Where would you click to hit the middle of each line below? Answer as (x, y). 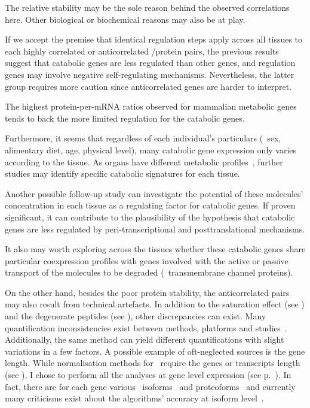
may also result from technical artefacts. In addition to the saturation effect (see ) (155, 304)
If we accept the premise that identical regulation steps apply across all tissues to (154, 39)
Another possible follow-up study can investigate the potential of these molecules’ (154, 193)
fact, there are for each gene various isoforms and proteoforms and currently (150, 386)
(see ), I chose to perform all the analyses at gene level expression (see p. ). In (148, 375)
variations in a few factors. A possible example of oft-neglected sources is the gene (155, 351)
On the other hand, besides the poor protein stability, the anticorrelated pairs (147, 292)
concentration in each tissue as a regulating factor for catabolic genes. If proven (150, 205)
